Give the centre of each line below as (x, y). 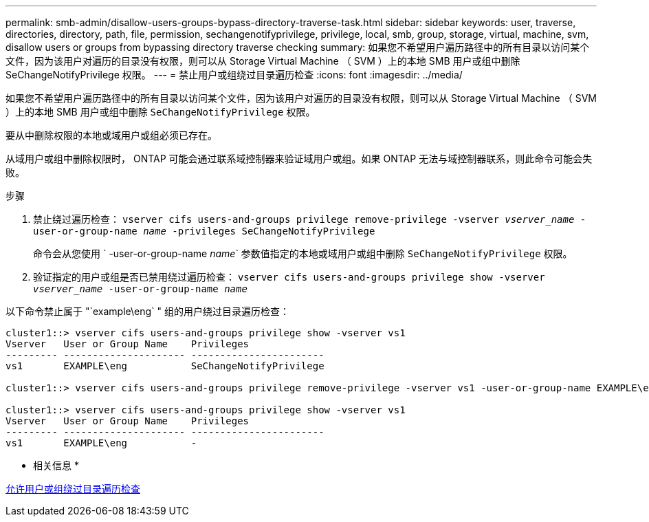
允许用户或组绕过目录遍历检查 (73, 489)
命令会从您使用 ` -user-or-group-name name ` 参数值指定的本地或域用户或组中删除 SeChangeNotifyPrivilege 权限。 (303, 253)
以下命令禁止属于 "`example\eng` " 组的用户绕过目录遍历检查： (147, 311)
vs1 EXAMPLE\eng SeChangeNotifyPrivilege (165, 366)
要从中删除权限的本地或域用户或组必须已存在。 (111, 135)
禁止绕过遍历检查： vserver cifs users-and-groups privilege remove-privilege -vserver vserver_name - (310, 219)
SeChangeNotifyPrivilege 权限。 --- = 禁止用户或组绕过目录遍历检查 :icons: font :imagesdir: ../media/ (234, 75)
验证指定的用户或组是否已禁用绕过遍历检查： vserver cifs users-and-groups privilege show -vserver (289, 277)
